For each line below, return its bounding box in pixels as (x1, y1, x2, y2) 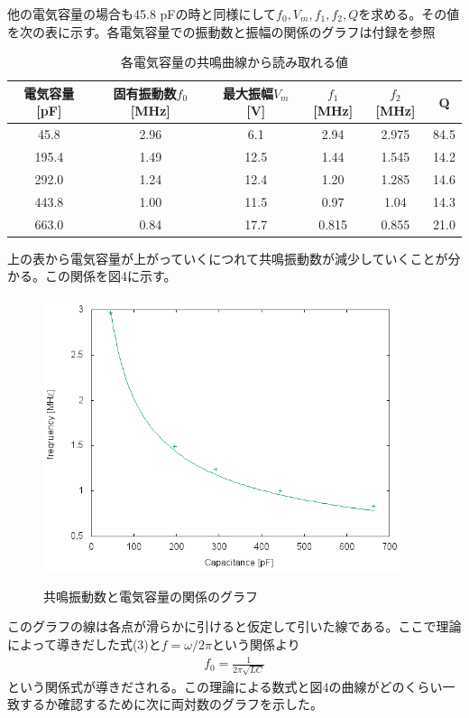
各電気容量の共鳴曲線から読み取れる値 (121, 52, 348, 71)
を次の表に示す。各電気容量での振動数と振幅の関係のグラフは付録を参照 (7, 22, 436, 41)
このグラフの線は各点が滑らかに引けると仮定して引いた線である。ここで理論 (7, 617, 462, 636)
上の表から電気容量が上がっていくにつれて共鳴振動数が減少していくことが (7, 248, 448, 267)
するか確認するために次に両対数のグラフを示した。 (19, 695, 323, 713)
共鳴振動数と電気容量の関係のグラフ (43, 586, 258, 605)
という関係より (212, 635, 300, 654)
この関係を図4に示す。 (44, 266, 177, 285)
